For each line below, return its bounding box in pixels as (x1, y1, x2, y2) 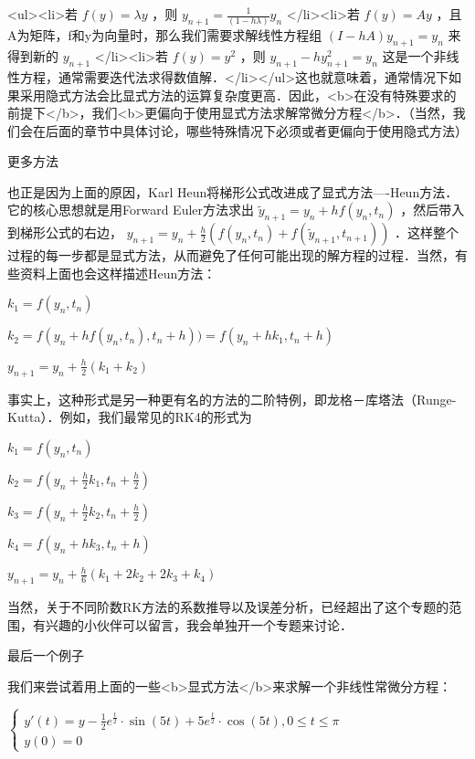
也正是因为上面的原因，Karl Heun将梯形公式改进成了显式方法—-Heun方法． (7, 182, 459, 201)
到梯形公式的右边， (7, 223, 122, 242)
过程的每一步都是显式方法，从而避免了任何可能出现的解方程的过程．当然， (7, 246, 455, 265)
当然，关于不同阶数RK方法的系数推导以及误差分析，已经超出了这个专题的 (7, 597, 449, 617)
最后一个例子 (7, 646, 84, 665)
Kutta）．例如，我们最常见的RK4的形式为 (7, 407, 252, 427)
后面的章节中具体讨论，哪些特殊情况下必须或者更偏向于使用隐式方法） (45, 121, 468, 140)
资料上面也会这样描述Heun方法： (19, 263, 216, 282)
